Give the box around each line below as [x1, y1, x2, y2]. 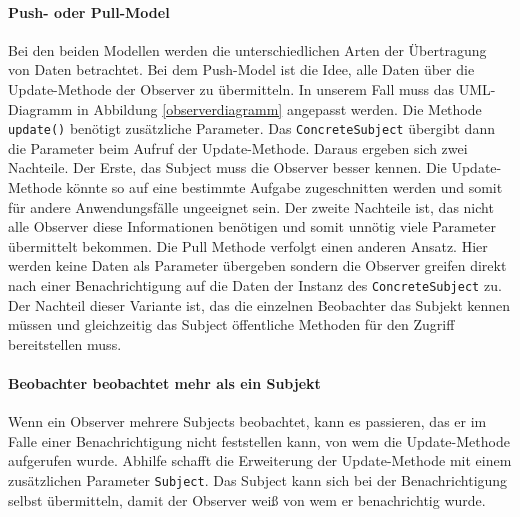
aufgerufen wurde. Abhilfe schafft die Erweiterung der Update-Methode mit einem [8, 450, 512, 471]
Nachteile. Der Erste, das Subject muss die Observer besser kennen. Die [8, 157, 447, 178]
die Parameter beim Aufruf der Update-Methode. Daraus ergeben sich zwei [8, 137, 468, 158]
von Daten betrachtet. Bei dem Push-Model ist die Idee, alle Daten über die [8, 59, 475, 80]
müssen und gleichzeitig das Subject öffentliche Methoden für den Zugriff [8, 314, 455, 335]
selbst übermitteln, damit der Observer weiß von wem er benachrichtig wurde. [8, 489, 486, 510]
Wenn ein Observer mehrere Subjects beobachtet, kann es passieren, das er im [8, 411, 487, 432]
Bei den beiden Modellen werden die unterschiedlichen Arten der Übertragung [8, 39, 487, 60]
